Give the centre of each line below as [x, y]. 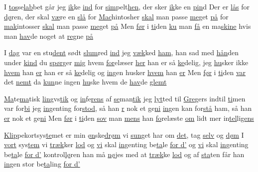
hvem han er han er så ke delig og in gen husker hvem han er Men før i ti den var [125, 72]
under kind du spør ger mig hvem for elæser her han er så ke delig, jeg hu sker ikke [126, 62]
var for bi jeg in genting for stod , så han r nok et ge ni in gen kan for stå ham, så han [128, 108]
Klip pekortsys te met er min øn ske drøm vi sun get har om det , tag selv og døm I [124, 134]
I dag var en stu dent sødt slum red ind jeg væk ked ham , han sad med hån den [122, 52]
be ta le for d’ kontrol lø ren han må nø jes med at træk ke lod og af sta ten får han [124, 154]
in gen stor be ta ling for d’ [42, 164]
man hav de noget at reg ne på [49, 36]
